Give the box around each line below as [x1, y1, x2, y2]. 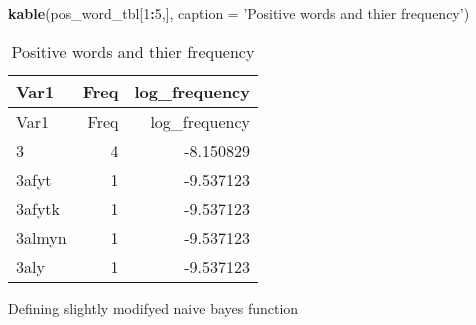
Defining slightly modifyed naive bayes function [8, 297, 299, 318]
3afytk [16, 196, 61, 220]
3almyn [16, 225, 67, 249]
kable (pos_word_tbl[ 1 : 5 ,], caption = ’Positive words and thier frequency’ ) [8, 3, 470, 23]
